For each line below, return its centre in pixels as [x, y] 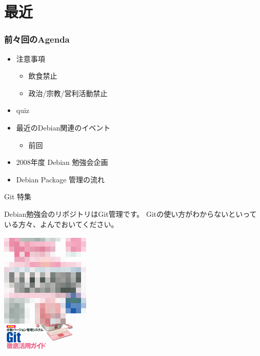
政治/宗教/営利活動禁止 [68, 93]
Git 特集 [18, 196]
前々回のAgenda [37, 39]
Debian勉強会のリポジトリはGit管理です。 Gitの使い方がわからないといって [131, 213]
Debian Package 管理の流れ [61, 179]
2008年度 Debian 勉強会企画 [62, 162]
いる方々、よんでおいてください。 [61, 224]
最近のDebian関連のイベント [63, 127]
